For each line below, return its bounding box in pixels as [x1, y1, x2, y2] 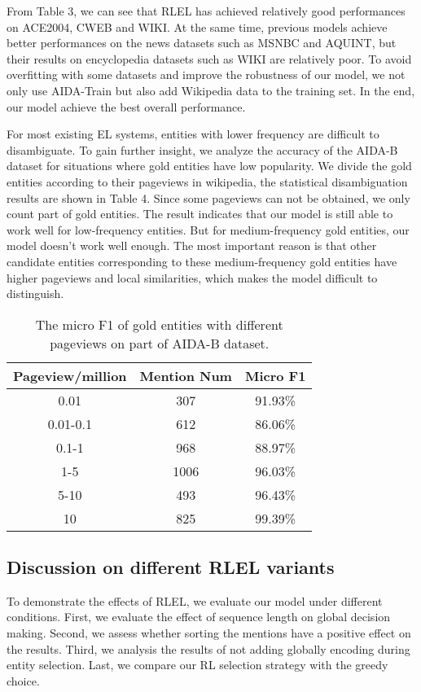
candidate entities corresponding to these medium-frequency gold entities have [7, 252, 397, 269]
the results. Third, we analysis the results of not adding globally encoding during [7, 640, 410, 657]
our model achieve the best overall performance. [7, 98, 246, 115]
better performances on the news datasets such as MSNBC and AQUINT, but [7, 34, 397, 51]
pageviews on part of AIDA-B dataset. [50, 333, 270, 353]
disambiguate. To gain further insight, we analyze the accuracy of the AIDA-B [7, 141, 398, 158]
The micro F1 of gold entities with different [35, 314, 283, 334]
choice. [7, 672, 40, 689]
